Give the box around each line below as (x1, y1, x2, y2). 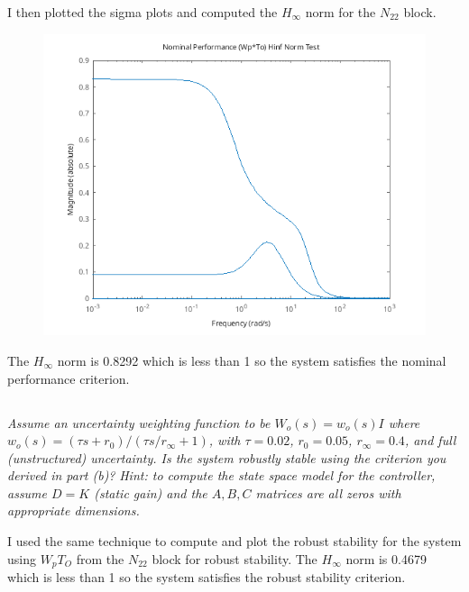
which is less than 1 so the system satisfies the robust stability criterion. (7, 568, 406, 587)
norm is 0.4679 (345, 549, 427, 568)
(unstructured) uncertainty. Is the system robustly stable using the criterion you (7, 448, 446, 467)
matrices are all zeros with (255, 483, 401, 502)
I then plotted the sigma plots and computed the (7, 3, 278, 21)
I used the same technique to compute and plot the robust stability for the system (7, 532, 462, 551)
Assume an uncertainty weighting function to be (7, 413, 271, 432)
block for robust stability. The (152, 549, 317, 568)
